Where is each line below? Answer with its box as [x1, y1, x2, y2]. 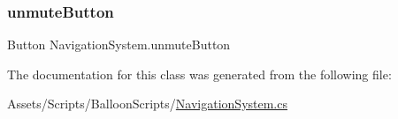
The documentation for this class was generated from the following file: [7, 64, 392, 83]
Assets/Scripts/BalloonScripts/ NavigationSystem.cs [7, 94, 287, 113]
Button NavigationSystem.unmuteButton [7, 35, 231, 54]
